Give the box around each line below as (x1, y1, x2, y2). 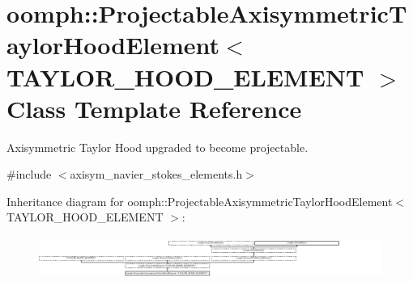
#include (6, 166, 52, 183)
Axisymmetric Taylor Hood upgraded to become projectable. (6, 138, 309, 155)
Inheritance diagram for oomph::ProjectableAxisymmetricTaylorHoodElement (6, 192, 393, 209)
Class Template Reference (6, 91, 302, 124)
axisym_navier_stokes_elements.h (70, 166, 243, 183)
